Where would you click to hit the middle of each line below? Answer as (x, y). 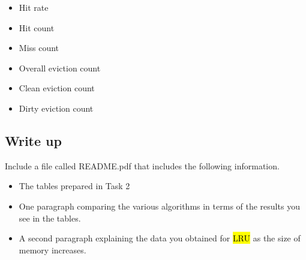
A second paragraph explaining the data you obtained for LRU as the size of (160, 238)
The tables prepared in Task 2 (74, 186)
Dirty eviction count (56, 108)
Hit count (37, 27)
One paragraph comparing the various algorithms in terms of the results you (159, 206)
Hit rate (34, 7)
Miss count (39, 48)
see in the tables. (50, 218)
